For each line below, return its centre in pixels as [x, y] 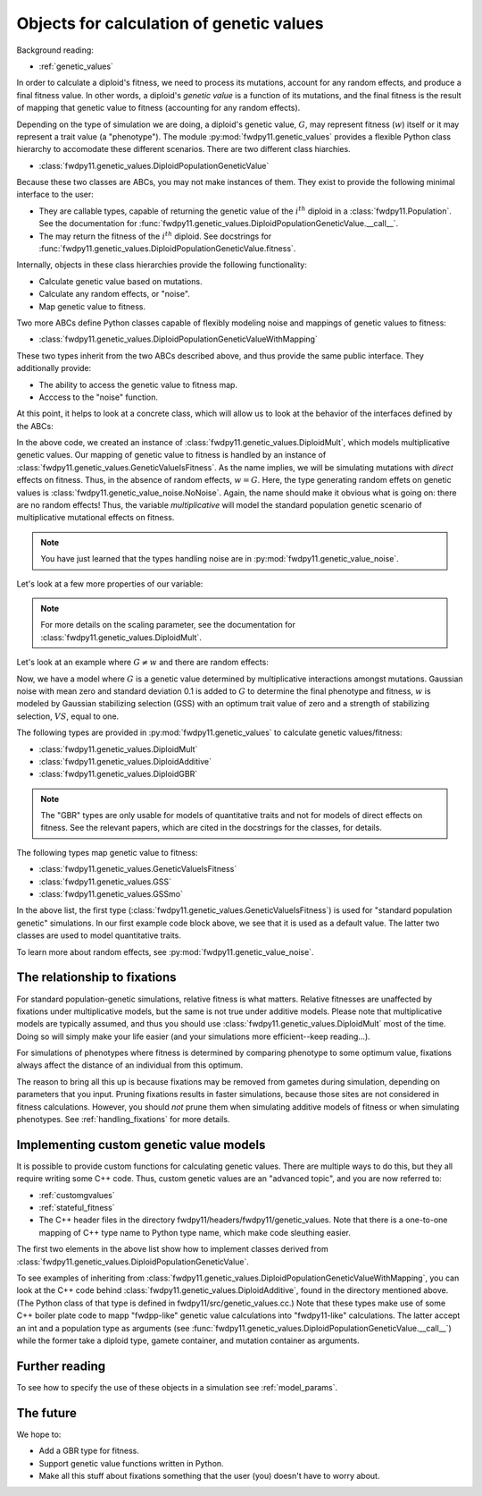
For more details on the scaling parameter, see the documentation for [168, 625]
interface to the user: [55, 194]
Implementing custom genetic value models [141, 1145]
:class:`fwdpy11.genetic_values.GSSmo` [111, 894]
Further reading [61, 1366]
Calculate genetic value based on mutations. [120, 281]
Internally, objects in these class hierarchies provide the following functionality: [162, 265]
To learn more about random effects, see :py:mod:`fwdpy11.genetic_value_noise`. [165, 951]
